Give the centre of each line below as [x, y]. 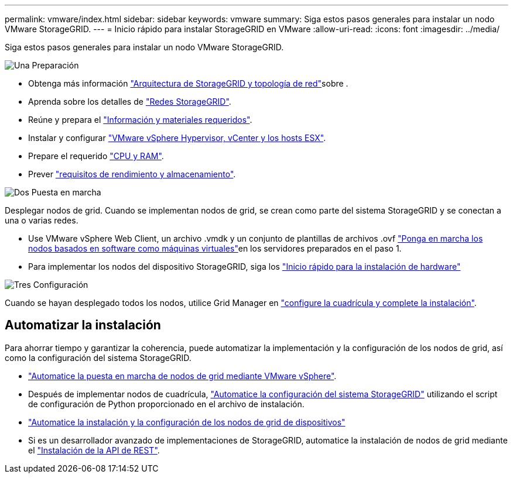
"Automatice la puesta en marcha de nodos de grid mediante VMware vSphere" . [182, 376]
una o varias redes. [42, 220]
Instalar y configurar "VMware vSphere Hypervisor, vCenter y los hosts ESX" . [177, 138]
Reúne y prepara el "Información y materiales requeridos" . [140, 120]
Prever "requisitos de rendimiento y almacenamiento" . [132, 174]
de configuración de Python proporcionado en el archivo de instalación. [166, 404]
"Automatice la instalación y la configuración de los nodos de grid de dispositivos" [187, 422]
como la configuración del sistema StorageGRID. [98, 357]
